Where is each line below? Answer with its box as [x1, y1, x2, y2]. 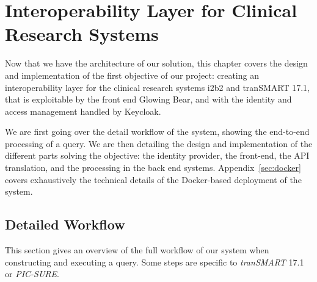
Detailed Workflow [5, 215, 125, 234]
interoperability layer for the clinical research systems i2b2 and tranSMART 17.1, [5, 81, 310, 93]
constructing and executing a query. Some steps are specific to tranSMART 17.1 [5, 255, 304, 268]
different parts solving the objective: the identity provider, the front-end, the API [5, 149, 310, 162]
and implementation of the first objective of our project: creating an [5, 68, 259, 81]
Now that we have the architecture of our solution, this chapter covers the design [5, 57, 308, 70]
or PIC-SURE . [5, 267, 59, 280]
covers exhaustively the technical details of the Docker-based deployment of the [5, 173, 302, 186]
